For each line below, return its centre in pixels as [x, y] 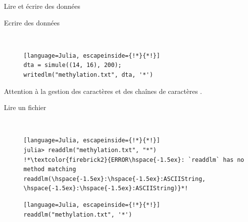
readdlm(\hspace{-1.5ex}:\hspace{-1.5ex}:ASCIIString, [115, 179]
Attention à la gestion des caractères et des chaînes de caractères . [103, 91]
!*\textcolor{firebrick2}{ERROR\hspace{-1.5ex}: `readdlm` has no [134, 160]
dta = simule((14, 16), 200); [73, 65]
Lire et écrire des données [42, 6]
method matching [50, 169]
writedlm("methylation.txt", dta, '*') [88, 75]
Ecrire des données [32, 22]
